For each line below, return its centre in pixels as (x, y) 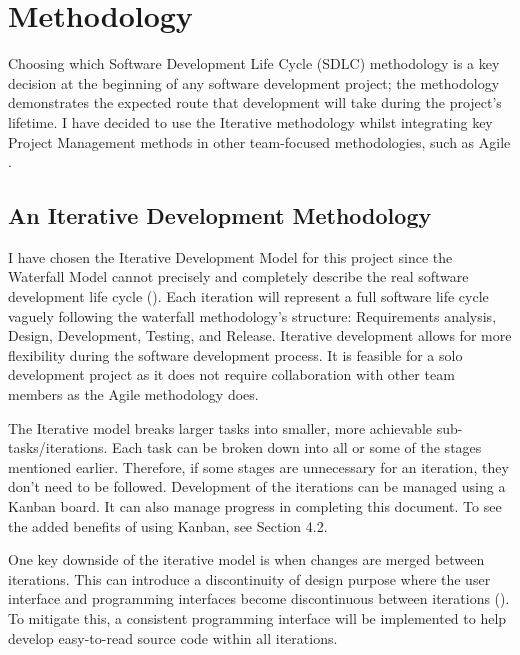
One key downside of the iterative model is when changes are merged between (246, 559)
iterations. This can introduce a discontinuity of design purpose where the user (249, 578)
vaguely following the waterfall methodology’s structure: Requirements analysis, (252, 315)
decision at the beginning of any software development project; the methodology (254, 82)
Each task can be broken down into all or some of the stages (297, 447)
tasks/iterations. (58, 447)
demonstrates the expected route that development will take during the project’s (255, 102)
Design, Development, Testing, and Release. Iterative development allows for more (260, 335)
